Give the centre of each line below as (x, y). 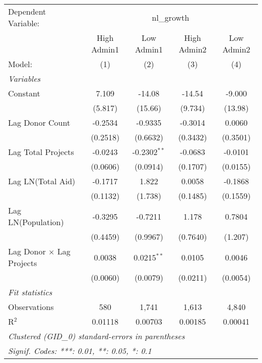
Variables (24, 79)
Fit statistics (30, 292)
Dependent (27, 11)
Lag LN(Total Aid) (42, 181)
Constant (24, 93)
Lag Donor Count (39, 122)
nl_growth (171, 17)
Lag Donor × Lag (39, 251)
